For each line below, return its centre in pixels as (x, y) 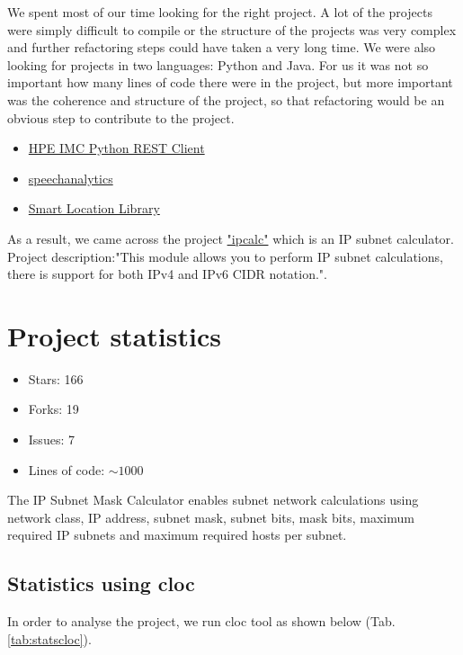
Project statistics (114, 335)
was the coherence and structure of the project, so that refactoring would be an (226, 99)
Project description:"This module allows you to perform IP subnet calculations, (225, 256)
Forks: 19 (53, 409)
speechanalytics (71, 178)
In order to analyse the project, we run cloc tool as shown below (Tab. (201, 621)
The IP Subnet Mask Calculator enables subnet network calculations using (213, 500)
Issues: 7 (51, 440)
